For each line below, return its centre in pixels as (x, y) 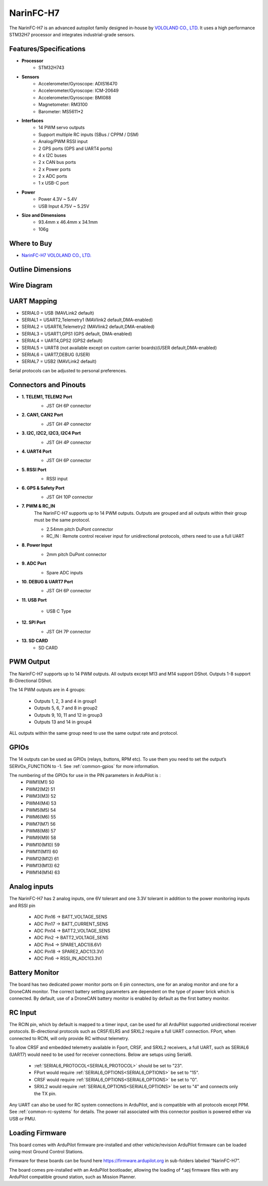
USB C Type (59, 611)
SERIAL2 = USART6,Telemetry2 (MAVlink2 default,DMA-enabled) (88, 327)
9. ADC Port (34, 563)
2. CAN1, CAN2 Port (42, 415)
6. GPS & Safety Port (43, 488)
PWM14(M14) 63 (43, 872)
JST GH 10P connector (70, 497)
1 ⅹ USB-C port (54, 183)
